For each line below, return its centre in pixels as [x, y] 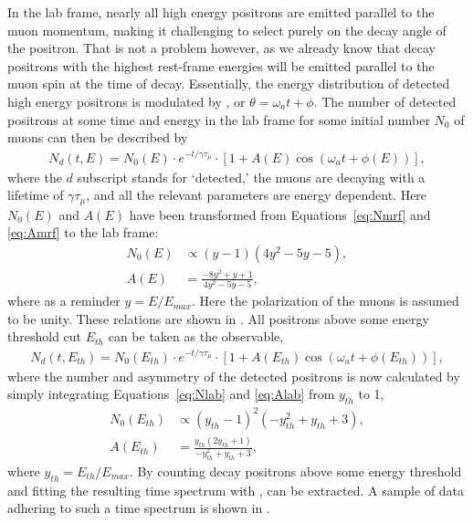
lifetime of [36, 195]
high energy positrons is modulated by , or [126, 101]
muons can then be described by [98, 137]
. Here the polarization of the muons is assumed [325, 301]
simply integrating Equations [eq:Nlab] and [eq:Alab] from [171, 394]
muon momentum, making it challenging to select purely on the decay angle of [227, 30]
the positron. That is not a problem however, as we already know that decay [221, 48]
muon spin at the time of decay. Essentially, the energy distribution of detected [229, 84]
